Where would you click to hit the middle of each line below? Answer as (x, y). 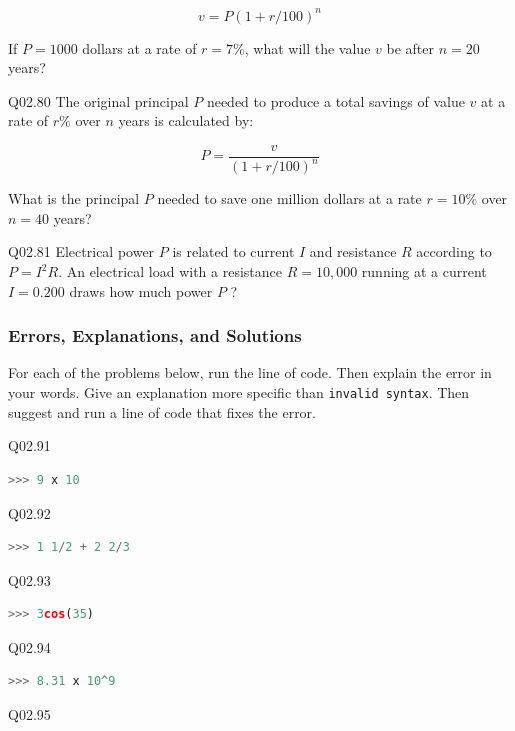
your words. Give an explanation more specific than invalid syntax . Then (239, 392)
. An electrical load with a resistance (170, 271)
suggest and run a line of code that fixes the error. (162, 411)
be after (410, 47)
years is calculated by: (186, 120)
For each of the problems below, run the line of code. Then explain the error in (250, 372)
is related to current (233, 251)
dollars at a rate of (139, 47)
